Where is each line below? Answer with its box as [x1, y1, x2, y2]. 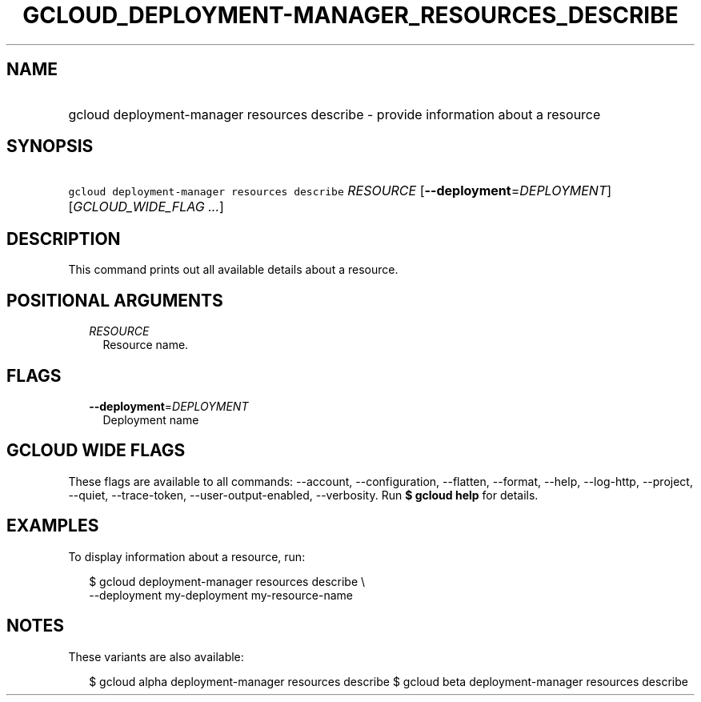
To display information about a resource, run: [68, 549, 306, 564]
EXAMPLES [6, 515, 99, 536]
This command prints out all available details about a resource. [68, 263, 399, 277]
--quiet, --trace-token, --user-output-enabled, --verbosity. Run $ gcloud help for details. [68, 487, 539, 502]
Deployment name [102, 412, 199, 427]
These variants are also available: [68, 649, 244, 664]
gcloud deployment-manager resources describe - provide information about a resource [68, 106, 601, 122]
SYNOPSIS [6, 136, 94, 157]
